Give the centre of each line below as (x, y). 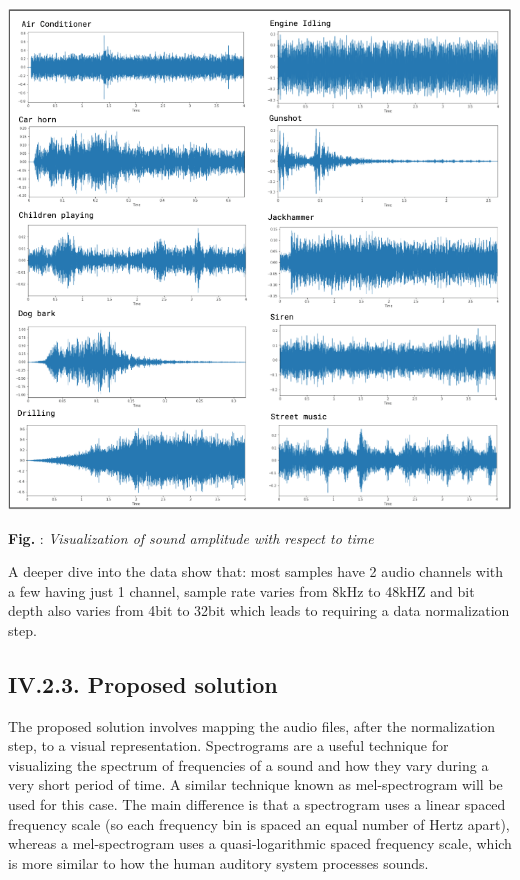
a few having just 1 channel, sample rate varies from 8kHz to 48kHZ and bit (241, 590)
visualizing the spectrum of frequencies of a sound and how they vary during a (248, 764)
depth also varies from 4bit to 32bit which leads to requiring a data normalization (259, 610)
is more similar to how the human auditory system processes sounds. (218, 862)
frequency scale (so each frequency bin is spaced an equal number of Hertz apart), (259, 823)
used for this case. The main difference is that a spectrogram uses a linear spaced (257, 804)
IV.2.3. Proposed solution (143, 683)
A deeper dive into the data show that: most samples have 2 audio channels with (256, 571)
